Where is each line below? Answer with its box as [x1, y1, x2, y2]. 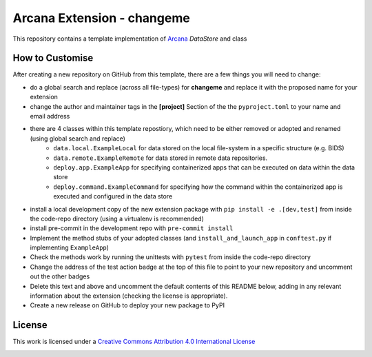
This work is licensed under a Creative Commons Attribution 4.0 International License [12, 338, 256, 346]
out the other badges [30, 272, 90, 280]
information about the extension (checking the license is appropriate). [30, 292, 228, 300]
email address [30, 112, 70, 121]
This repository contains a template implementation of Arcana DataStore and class [12, 34, 247, 43]
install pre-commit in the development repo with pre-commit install [30, 224, 234, 232]
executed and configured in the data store [53, 192, 173, 201]
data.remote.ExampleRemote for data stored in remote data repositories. [53, 154, 268, 162]
